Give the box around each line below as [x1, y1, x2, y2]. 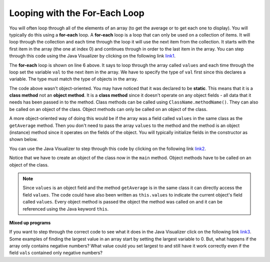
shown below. [9, 136, 38, 142]
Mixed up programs [9, 219, 51, 225]
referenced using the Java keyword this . [22, 205, 109, 212]
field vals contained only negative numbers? [9, 250, 102, 256]
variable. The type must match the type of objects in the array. [9, 76, 138, 82]
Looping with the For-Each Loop [9, 7, 144, 18]
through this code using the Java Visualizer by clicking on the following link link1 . [9, 53, 176, 59]
